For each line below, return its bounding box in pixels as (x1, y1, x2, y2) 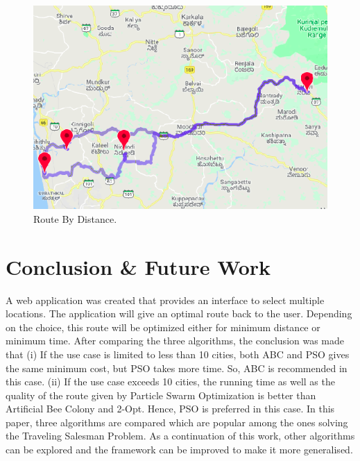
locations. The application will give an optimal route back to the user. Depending (6, 306, 352, 321)
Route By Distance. (33, 211, 117, 226)
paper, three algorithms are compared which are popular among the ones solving (6, 414, 348, 429)
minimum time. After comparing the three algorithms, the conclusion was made (6, 333, 345, 348)
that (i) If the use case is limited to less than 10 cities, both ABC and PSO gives (6, 346, 350, 361)
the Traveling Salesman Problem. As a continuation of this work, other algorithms (6, 428, 355, 443)
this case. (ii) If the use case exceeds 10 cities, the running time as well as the (6, 374, 335, 389)
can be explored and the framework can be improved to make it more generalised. (6, 442, 353, 457)
